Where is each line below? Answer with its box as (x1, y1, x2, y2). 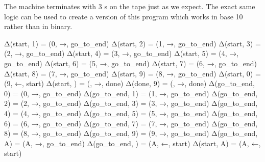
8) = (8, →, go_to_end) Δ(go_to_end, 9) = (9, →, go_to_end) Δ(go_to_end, (4, 128, 258, 139)
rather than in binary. (4, 21, 73, 32)
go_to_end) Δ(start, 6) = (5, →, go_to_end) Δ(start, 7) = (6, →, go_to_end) (4, 58, 257, 68)
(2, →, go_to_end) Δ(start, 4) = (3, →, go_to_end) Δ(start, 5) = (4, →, (4, 48, 239, 59)
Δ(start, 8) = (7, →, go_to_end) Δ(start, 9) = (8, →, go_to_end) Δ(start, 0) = (4, 68, 261, 78)
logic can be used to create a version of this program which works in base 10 (4, 11, 243, 21)
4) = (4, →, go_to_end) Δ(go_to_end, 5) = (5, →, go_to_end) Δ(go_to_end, (4, 107, 258, 118)
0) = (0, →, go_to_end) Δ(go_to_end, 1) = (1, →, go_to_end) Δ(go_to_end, (4, 88, 258, 98)
